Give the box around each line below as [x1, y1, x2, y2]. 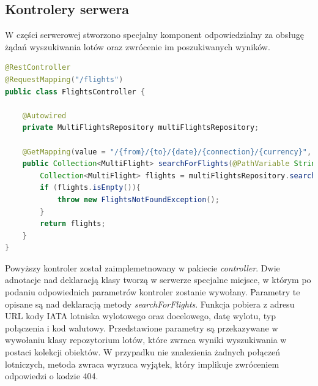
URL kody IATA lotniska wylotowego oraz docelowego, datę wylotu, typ [5, 309, 276, 322]
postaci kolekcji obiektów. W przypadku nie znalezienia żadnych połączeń [5, 346, 281, 358]
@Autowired [22, 111, 67, 120]
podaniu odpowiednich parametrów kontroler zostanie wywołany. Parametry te [5, 286, 300, 298]
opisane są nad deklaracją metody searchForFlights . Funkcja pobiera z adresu [5, 297, 295, 310]
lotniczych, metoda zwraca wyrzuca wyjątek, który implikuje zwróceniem [5, 357, 279, 370]
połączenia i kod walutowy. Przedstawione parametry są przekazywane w [5, 321, 278, 334]
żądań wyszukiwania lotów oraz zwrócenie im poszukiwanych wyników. [5, 40, 270, 53]
